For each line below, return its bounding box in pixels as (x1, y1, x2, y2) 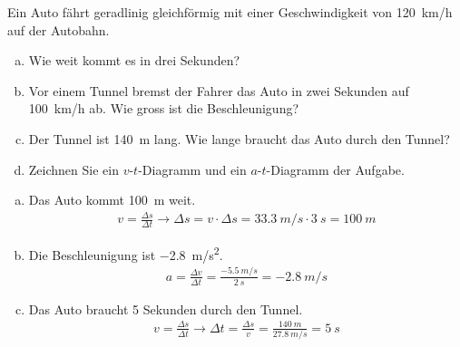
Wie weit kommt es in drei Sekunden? (28, 51, 240, 70)
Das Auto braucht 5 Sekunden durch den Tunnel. (28, 299, 303, 318)
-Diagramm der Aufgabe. (266, 159, 405, 178)
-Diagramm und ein (138, 159, 247, 178)
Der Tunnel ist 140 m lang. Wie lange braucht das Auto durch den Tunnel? (28, 129, 450, 148)
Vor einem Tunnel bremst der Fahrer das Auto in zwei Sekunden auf (28, 81, 409, 100)
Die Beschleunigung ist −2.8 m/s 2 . (28, 243, 223, 264)
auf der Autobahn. (7, 20, 110, 39)
